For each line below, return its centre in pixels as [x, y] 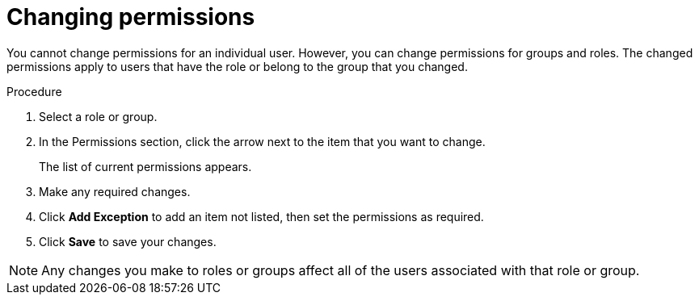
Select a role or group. [98, 116]
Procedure [34, 91]
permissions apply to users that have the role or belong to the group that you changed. [237, 66]
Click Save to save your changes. [128, 241]
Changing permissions [131, 17]
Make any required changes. [115, 191]
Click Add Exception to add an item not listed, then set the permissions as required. [261, 216]
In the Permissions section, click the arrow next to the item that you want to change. [262, 141]
